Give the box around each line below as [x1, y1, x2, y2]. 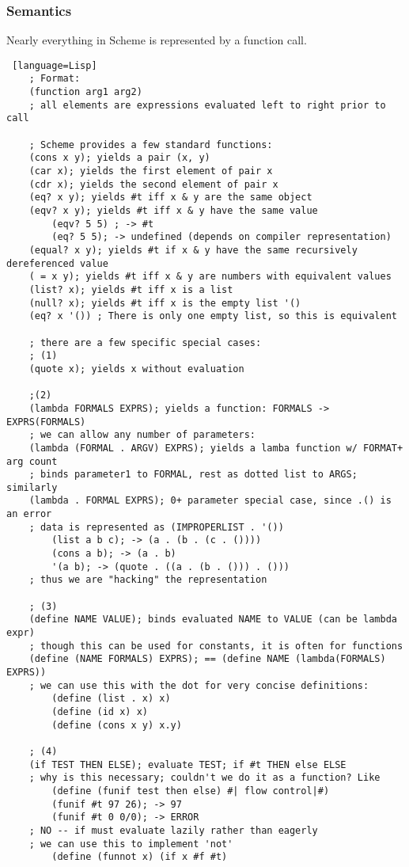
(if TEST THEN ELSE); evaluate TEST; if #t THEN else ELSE [28, 759, 347, 770]
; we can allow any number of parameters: [28, 429, 256, 441]
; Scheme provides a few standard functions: [28, 139, 273, 150]
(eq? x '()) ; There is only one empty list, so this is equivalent [28, 310, 397, 322]
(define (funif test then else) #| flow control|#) [51, 785, 330, 797]
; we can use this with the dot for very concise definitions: [28, 679, 369, 691]
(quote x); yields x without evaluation [28, 363, 244, 375]
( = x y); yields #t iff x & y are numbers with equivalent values [28, 271, 392, 283]
